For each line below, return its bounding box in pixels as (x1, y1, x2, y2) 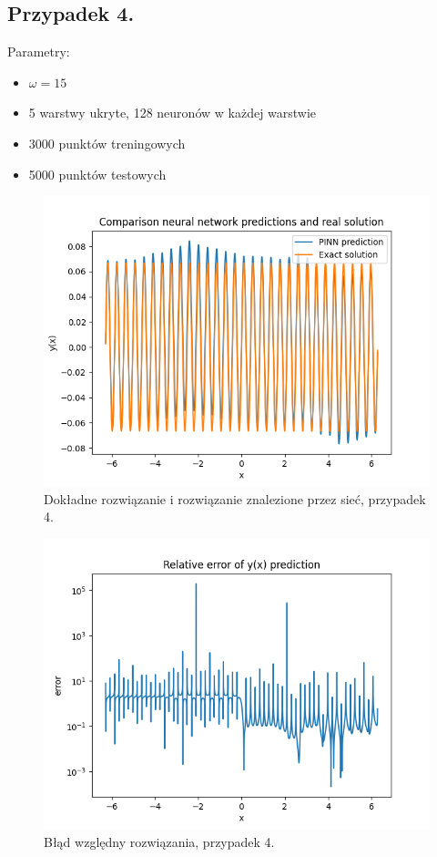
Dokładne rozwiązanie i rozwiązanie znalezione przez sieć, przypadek (44, 489, 426, 508)
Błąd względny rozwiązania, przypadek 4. (44, 831, 275, 851)
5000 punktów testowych (28, 164, 167, 183)
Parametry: (7, 42, 70, 61)
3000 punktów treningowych (28, 133, 186, 152)
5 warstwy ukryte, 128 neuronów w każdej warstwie (28, 103, 317, 122)
